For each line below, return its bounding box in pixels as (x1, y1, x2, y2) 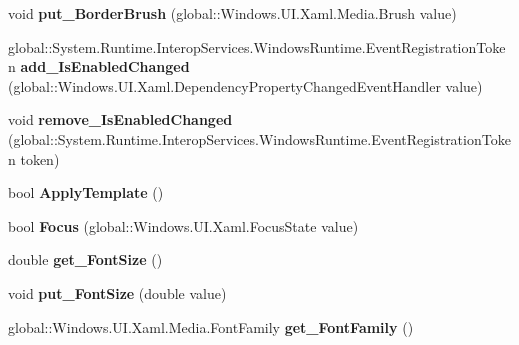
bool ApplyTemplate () (8, 182, 164, 203)
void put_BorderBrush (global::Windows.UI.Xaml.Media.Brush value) (8, 3, 457, 23)
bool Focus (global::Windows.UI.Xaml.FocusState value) (8, 215, 359, 236)
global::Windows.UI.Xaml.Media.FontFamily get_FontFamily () (8, 316, 414, 337)
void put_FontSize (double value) (8, 282, 227, 303)
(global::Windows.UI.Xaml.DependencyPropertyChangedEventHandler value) (8, 75, 483, 96)
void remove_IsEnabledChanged (8, 109, 233, 130)
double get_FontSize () (8, 249, 163, 270)
